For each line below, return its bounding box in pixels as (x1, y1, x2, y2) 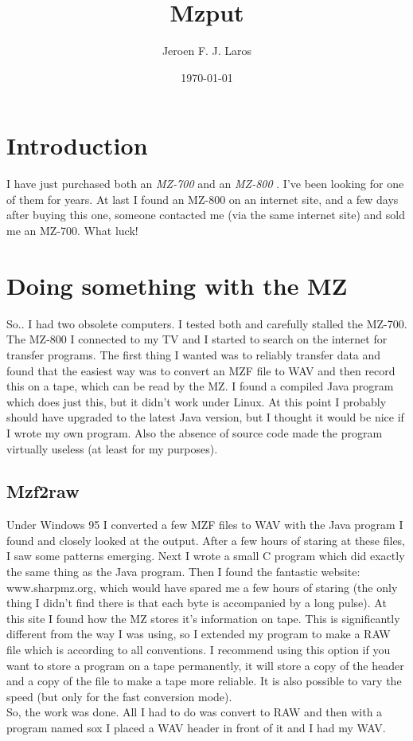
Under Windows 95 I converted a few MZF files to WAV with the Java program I (6, 516, 403, 533)
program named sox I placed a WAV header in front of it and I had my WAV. (6, 719, 386, 736)
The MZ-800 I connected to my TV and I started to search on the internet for (6, 331, 388, 347)
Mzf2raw (6, 479, 80, 504)
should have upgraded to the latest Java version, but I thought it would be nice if (6, 409, 404, 425)
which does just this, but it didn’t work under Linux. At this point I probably (6, 393, 387, 410)
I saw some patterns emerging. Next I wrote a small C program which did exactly (6, 547, 405, 564)
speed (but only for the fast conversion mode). (6, 688, 232, 704)
